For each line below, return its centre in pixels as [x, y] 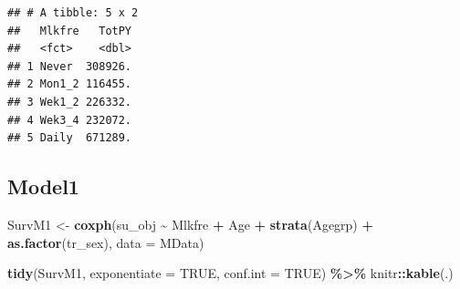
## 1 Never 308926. [70, 66]
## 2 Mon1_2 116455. [70, 84]
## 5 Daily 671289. [70, 138]
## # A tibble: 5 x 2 [73, 13]
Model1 [43, 186]
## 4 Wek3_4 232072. [70, 120]
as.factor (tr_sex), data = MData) [106, 242]
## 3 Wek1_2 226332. [70, 102]
